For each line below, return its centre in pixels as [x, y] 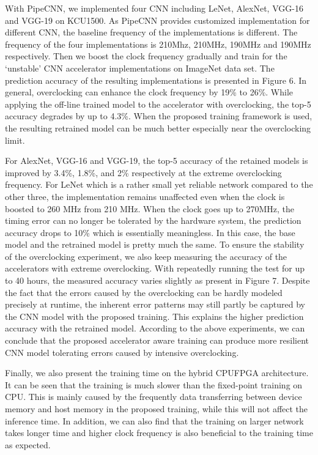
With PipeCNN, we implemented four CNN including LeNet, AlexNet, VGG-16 [154, 8]
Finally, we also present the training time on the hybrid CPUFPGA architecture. [157, 373]
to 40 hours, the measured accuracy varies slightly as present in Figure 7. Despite [157, 280]
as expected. [28, 444]
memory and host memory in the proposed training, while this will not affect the [157, 409]
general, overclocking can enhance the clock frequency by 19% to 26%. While [149, 92]
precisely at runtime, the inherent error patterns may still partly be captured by [155, 304]
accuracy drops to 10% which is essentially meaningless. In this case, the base [150, 232]
